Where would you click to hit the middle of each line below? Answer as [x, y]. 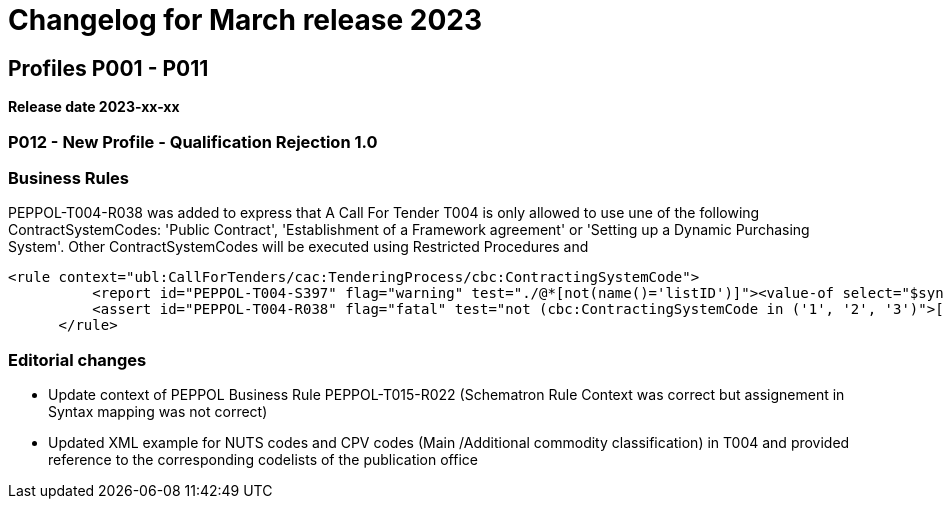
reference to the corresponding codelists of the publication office [263, 460]
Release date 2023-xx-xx [94, 107]
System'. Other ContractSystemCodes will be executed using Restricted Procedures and [298, 247]
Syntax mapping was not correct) [158, 412]
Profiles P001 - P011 [108, 68]
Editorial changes [77, 359]
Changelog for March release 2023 [245, 20]
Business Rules [69, 177]
